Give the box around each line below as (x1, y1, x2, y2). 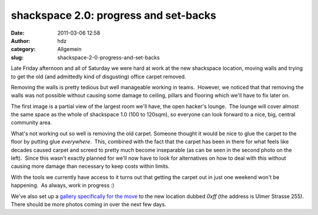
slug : (11, 53, 24, 61)
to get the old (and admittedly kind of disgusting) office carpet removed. (11, 73, 187, 80)
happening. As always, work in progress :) (11, 182, 115, 189)
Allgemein (57, 46, 82, 53)
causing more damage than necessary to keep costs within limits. (11, 163, 170, 170)
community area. (11, 119, 52, 126)
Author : (11, 37, 31, 44)
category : (11, 46, 36, 53)
